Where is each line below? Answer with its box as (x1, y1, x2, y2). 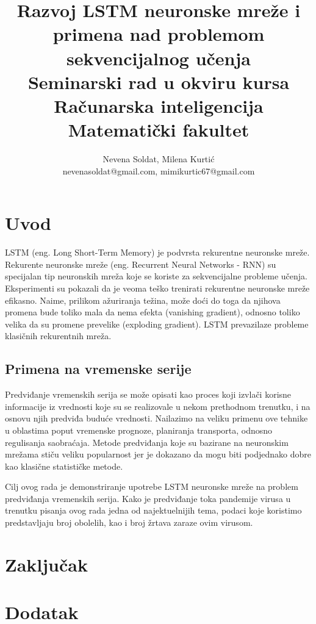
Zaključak (5, 551, 88, 576)
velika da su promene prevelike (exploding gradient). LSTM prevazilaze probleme (5, 317, 309, 330)
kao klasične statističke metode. (5, 459, 123, 472)
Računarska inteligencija (54, 93, 264, 118)
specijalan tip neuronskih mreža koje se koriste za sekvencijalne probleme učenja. (5, 270, 307, 282)
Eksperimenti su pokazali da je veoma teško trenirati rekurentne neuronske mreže (5, 281, 310, 294)
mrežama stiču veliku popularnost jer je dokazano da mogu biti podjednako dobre (5, 448, 312, 461)
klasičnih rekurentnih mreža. (5, 329, 112, 342)
